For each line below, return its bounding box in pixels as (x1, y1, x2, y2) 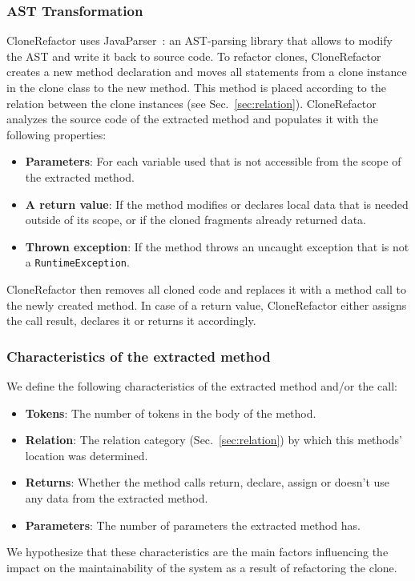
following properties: (6, 126, 107, 142)
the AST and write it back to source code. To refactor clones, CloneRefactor (6, 47, 381, 64)
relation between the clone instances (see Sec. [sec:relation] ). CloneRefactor (6, 94, 377, 111)
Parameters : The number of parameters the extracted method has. (25, 516, 361, 533)
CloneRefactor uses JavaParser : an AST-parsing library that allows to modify (6, 32, 393, 49)
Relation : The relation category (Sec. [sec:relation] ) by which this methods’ (25, 431, 402, 448)
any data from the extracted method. (25, 489, 208, 506)
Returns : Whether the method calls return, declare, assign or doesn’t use (25, 474, 390, 491)
